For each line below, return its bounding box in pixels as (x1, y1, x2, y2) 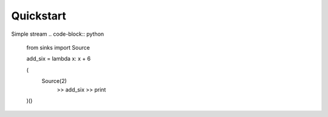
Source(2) (41, 78, 67, 85)
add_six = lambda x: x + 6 (26, 55, 91, 62)
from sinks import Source (26, 44, 91, 51)
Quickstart (11, 9, 67, 22)
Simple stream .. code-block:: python (11, 30, 104, 38)
